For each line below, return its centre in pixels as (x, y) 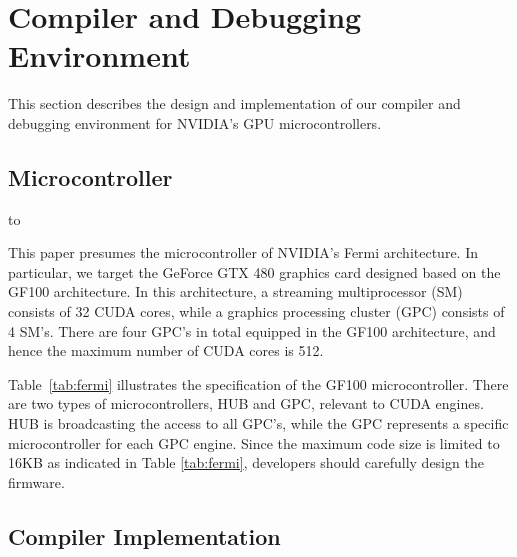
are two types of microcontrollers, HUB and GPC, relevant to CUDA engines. (246, 403)
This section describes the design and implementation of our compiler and (234, 103)
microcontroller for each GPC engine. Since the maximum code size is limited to (254, 442)
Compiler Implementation (144, 535)
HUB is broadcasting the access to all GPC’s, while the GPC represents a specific (258, 423)
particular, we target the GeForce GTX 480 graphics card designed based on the (254, 271)
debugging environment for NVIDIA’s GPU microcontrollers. (195, 122)
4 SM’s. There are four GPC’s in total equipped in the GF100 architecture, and (252, 330)
